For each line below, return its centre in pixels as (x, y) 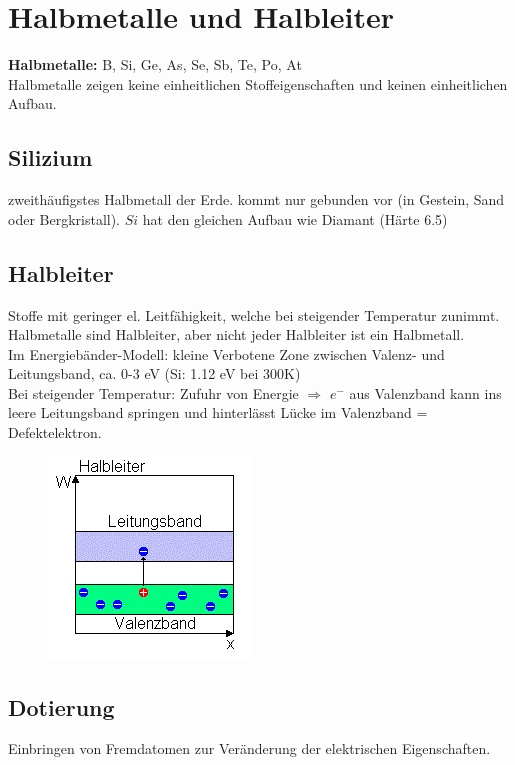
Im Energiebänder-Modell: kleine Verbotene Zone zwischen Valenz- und (226, 353)
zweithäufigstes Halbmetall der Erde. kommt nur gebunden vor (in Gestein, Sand (256, 199)
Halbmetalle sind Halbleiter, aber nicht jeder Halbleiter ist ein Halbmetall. (236, 334)
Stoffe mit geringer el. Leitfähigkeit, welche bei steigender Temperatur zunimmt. (254, 314)
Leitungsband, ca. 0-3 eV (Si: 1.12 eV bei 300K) (154, 373)
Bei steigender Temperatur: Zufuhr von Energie (153, 392)
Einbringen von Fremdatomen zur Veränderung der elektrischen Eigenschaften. (249, 748)
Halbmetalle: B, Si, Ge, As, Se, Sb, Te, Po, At (155, 64)
